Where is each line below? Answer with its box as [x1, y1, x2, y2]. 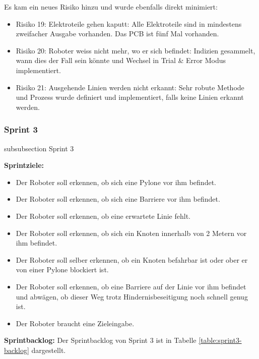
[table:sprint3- [199, 335, 242, 345]
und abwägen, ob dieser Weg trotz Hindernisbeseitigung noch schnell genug [16, 291, 248, 302]
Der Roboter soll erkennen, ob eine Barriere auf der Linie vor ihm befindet [16, 281, 246, 291]
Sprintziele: [4, 160, 44, 170]
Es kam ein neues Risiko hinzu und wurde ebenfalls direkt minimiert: [4, 2, 218, 12]
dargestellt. [31, 344, 66, 355]
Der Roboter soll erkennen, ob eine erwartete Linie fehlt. [16, 210, 190, 221]
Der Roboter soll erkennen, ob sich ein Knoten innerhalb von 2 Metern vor [16, 227, 247, 238]
